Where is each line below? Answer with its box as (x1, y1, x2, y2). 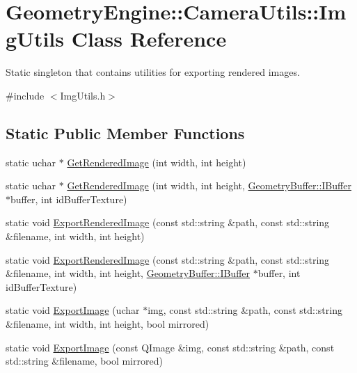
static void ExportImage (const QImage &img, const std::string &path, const (6, 340, 335, 354)
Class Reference (71, 24, 227, 53)
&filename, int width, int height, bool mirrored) (6, 317, 209, 331)
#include (6, 88, 45, 102)
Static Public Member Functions (6, 122, 245, 143)
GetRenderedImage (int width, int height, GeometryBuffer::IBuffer (67, 178, 351, 193)
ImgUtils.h (60, 88, 106, 102)
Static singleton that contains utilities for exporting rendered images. (6, 65, 300, 79)
